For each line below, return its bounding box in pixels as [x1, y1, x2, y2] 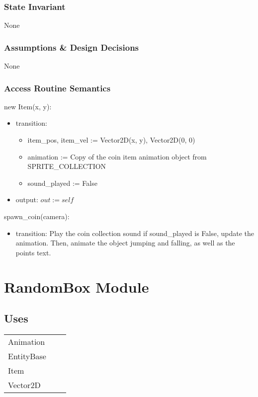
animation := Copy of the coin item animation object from [27, 151, 207, 161]
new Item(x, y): [4, 101, 52, 111]
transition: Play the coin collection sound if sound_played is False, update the [15, 228, 254, 238]
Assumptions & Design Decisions [4, 41, 139, 53]
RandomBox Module [4, 276, 149, 297]
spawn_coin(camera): [4, 211, 70, 221]
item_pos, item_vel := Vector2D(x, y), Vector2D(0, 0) [27, 135, 195, 145]
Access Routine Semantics [4, 81, 111, 94]
